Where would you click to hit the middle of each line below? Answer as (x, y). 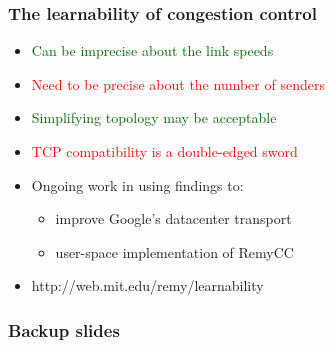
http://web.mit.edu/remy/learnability (147, 285)
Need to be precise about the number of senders (178, 83)
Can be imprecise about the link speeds (152, 50)
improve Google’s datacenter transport (173, 218)
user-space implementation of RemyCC (174, 251)
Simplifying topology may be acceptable (154, 117)
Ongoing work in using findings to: (137, 184)
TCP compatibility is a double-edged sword (164, 151)
